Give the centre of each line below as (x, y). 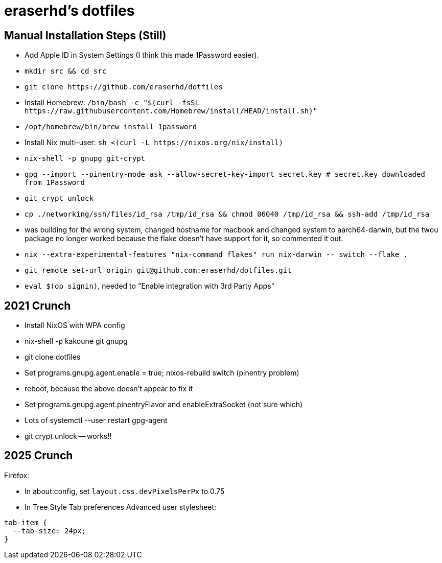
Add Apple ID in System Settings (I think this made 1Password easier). (142, 55)
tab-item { (26, 522)
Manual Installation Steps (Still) (85, 35)
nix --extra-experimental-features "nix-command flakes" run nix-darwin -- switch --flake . (216, 255)
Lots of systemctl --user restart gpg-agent (96, 420)
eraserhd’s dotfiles (69, 11)
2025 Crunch (39, 456)
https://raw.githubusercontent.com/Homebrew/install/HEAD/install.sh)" (171, 111)
